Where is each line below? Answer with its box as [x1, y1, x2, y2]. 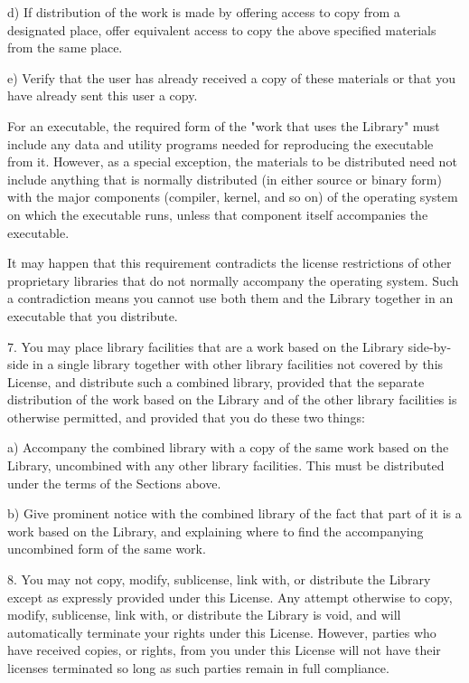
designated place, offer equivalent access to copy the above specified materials [7, 20, 436, 39]
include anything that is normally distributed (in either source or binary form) [7, 169, 442, 188]
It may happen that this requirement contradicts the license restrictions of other [7, 253, 452, 272]
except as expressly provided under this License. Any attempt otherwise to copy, [7, 587, 453, 606]
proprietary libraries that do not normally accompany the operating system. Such [7, 270, 459, 289]
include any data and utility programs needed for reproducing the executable [7, 134, 434, 153]
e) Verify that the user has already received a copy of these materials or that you [7, 68, 455, 87]
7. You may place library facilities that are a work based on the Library [7, 337, 404, 356]
